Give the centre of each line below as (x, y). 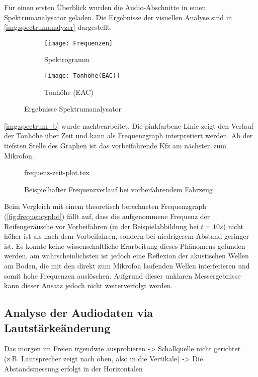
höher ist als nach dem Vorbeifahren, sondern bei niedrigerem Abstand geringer (127, 236)
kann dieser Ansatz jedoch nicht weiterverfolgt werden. (89, 285)
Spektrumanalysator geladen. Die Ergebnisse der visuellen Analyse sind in (118, 17)
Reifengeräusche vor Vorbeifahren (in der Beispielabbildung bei (101, 226)
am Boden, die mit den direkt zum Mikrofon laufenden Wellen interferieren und (127, 265)
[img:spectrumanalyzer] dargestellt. (58, 27)
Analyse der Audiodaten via (79, 313)
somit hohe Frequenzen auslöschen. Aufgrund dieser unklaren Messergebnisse (122, 275)
